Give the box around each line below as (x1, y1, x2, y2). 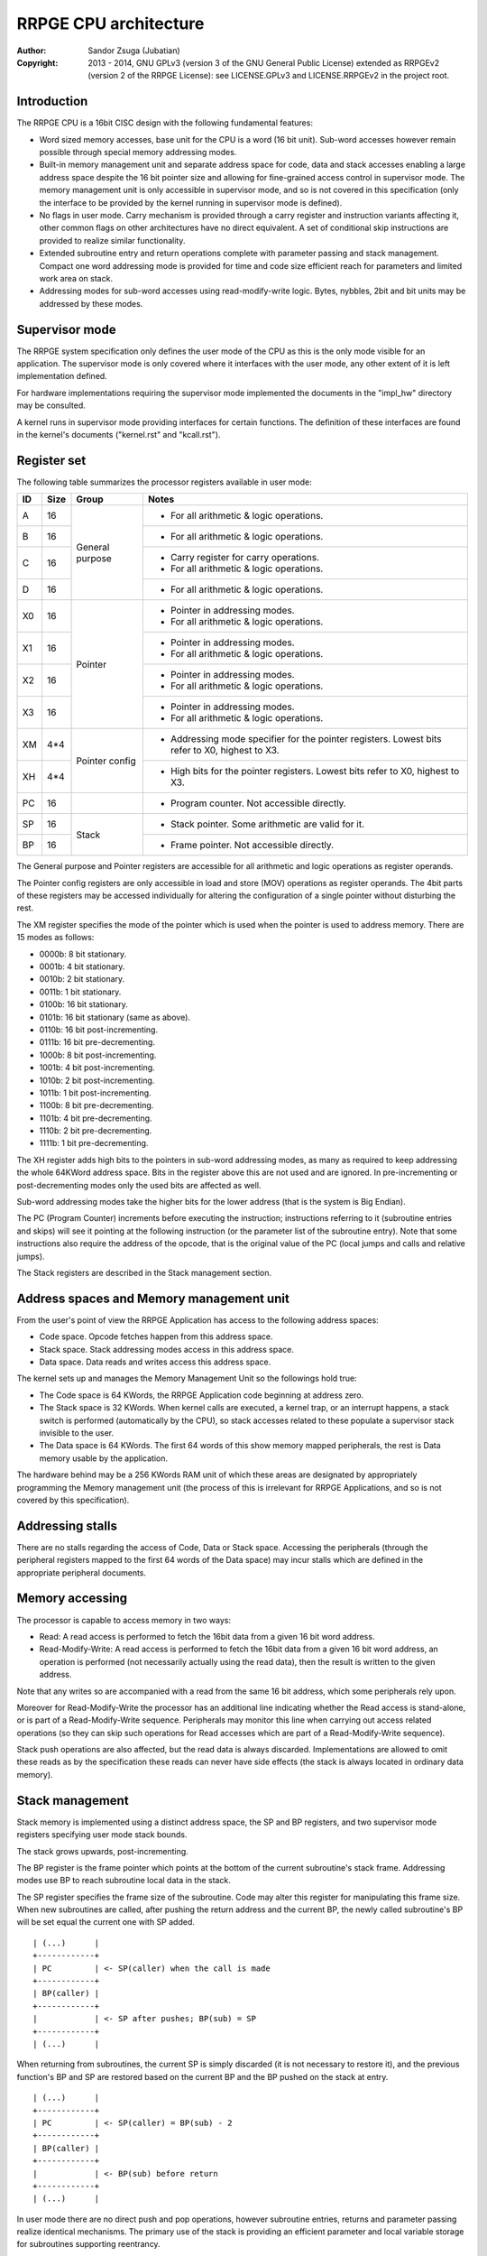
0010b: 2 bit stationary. (39, 974, 125, 985)
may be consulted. (16, 400, 86, 411)
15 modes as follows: (16, 932, 95, 943)
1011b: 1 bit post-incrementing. (39, 1087, 152, 1098)
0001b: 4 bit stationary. (39, 961, 125, 972)
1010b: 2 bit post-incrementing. (39, 1075, 155, 1086)
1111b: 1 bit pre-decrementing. (39, 1138, 149, 1149)
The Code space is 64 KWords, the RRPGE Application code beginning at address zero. (39, 1390, 364, 1401)
